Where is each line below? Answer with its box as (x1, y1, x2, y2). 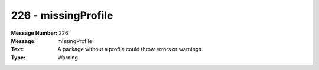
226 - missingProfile (11, 9, 113, 22)
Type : (11, 54, 26, 61)
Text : (11, 46, 24, 53)
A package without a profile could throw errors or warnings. (57, 46, 203, 53)
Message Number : (11, 29, 58, 36)
